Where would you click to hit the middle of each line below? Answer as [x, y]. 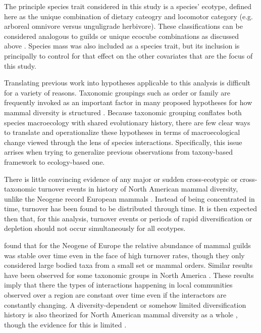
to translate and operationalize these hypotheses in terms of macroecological [122, 132]
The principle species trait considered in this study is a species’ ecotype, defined [128, 6]
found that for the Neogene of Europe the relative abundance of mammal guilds [127, 245]
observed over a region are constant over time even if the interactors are [115, 295]
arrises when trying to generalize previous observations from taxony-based [119, 152]
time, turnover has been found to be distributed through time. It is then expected [130, 208]
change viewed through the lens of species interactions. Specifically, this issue [123, 142]
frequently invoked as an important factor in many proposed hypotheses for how [128, 102]
